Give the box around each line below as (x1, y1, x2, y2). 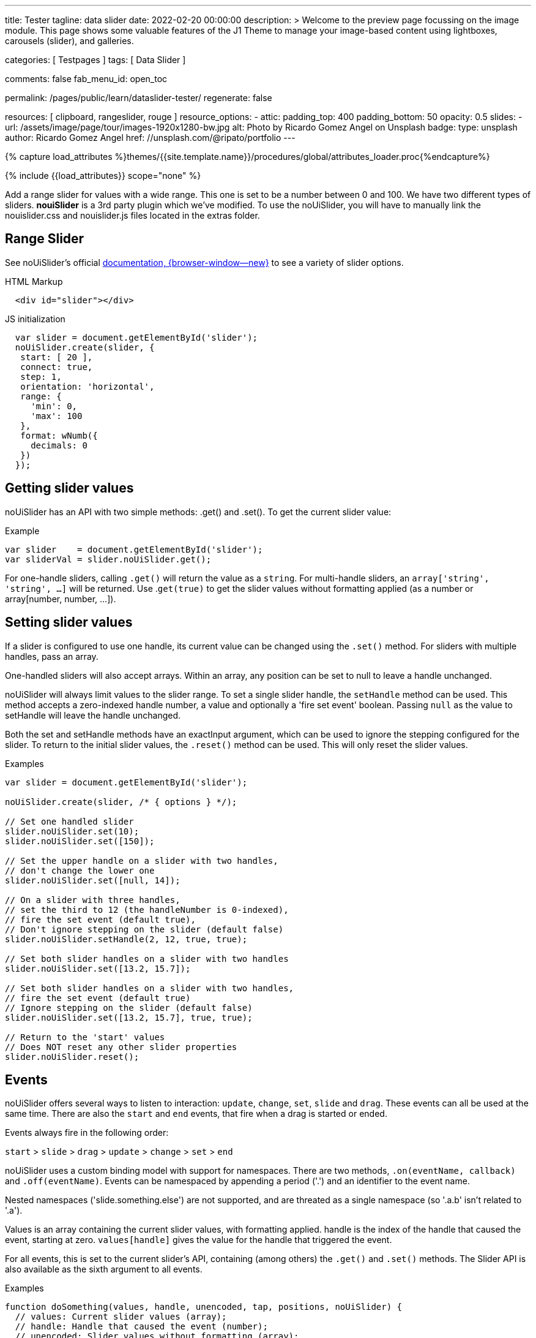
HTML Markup (5, 276, 63, 287)
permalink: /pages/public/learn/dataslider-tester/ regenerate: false (5, 93, 272, 103)
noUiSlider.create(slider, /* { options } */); (5, 796, 237, 807)
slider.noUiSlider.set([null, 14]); (5, 875, 181, 885)
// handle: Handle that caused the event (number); (15, 1321, 268, 1332)
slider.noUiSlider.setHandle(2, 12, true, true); (5, 934, 248, 944)
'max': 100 (31, 410, 83, 421)
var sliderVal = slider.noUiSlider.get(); (5, 554, 212, 564)
